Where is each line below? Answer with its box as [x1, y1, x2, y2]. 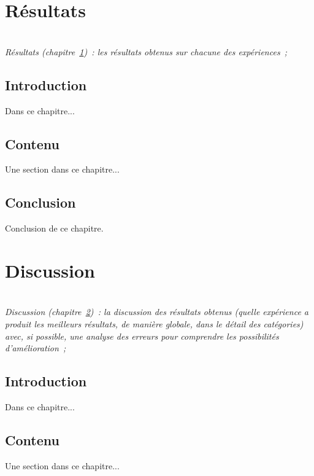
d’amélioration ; [5, 341, 66, 354]
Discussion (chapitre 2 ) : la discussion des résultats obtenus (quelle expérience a [5, 305, 308, 318]
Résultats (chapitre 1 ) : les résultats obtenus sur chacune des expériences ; [5, 45, 288, 58]
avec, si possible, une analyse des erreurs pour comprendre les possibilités [5, 329, 279, 342]
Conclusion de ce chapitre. [5, 222, 104, 235]
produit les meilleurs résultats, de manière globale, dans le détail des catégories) [5, 318, 304, 330]
